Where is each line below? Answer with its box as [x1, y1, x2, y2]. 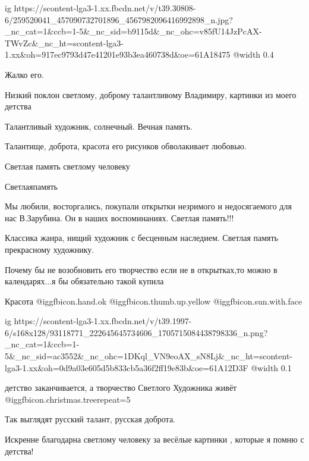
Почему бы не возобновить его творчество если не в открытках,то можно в [5, 263, 278, 275]
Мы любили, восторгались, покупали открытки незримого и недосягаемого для [5, 200, 292, 212]
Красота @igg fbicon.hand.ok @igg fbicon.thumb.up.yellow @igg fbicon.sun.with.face [5, 294, 302, 307]
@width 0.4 [233, 48, 274, 61]
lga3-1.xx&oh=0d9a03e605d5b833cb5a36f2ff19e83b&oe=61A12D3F [5, 361, 248, 374]
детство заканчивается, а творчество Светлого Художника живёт [5, 381, 237, 394]
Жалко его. [5, 68, 44, 80]
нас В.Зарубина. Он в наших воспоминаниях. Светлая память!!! [5, 211, 234, 224]
